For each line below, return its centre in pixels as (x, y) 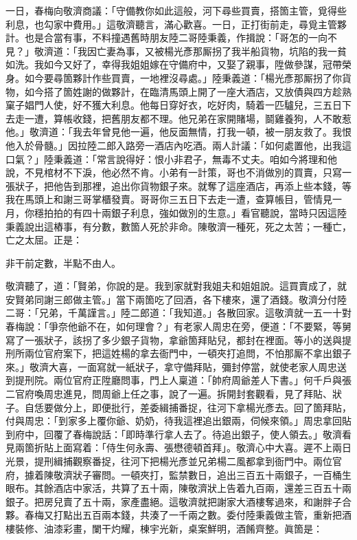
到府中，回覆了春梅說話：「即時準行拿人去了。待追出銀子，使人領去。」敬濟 (174, 434)
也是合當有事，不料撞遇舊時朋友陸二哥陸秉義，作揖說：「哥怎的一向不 (181, 37)
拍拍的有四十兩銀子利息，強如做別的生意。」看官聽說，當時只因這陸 (195, 212)
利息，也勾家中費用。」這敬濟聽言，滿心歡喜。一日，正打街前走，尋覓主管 (171, 24)
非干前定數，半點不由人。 (63, 262)
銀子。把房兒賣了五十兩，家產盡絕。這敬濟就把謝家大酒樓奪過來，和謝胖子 (174, 501)
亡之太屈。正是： (44, 240)
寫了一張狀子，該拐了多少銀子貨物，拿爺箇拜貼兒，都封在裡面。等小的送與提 (178, 339)
